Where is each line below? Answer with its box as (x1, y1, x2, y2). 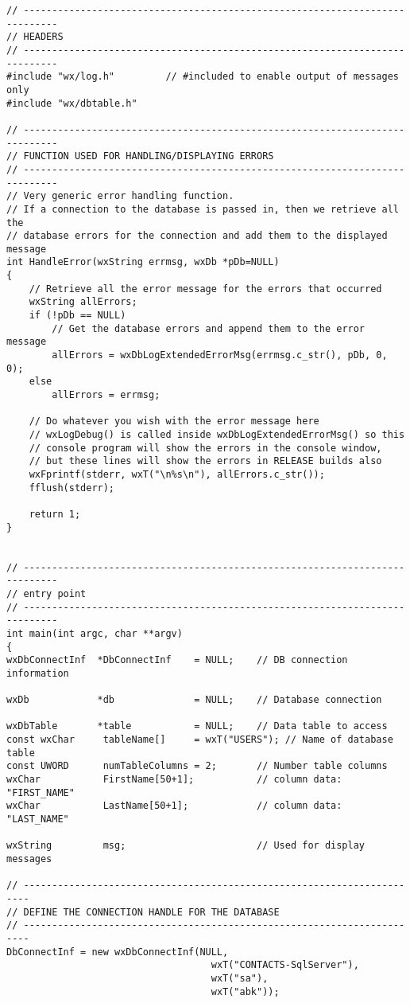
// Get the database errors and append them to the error (52, 322, 366, 334)
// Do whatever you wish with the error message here (29, 416, 319, 427)
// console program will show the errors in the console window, (29, 442, 382, 454)
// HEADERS (6, 31, 64, 43)
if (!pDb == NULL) (29, 310, 126, 322)
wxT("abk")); (211, 985, 280, 997)
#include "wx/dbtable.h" (6, 97, 137, 109)
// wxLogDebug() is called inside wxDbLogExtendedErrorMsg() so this (29, 429, 405, 440)
